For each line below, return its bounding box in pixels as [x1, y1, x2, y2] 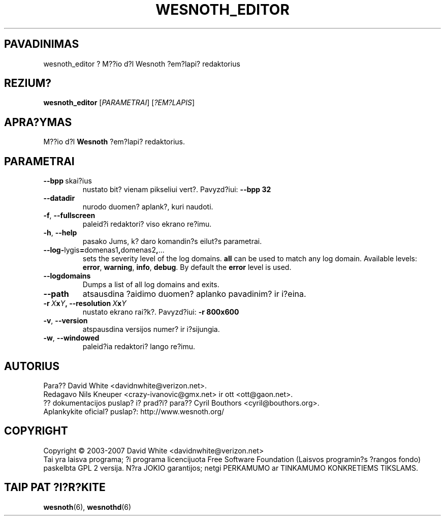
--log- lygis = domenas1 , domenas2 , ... [43, 246, 165, 255]
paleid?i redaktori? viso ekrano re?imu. [82, 220, 212, 229]
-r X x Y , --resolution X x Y [43, 299, 126, 308]
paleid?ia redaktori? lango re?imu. [82, 342, 196, 351]
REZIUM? [4, 77, 52, 90]
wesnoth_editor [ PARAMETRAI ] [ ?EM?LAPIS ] [43, 98, 195, 107]
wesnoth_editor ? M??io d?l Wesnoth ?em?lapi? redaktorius [43, 59, 240, 68]
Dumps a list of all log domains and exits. [82, 280, 219, 289]
